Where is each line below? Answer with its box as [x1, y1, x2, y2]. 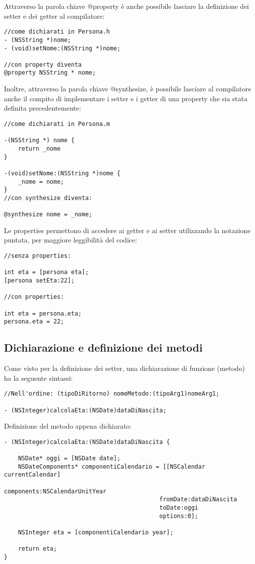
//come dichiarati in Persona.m [4, 120, 110, 127]
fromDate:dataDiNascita [159, 496, 237, 503]
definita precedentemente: [4, 103, 81, 113]
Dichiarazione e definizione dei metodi [4, 340, 203, 355]
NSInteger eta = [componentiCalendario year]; [18, 529, 174, 536]
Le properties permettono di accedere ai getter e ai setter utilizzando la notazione [4, 225, 251, 235]
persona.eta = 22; [4, 318, 64, 325]
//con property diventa [4, 61, 82, 68]
